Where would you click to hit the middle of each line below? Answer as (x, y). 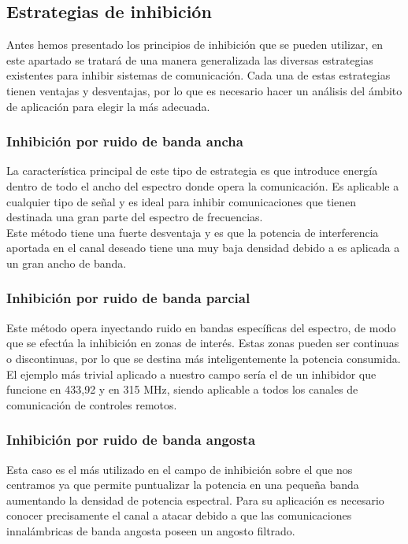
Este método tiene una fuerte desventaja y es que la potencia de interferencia (193, 232)
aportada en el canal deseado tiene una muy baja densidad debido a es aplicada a (203, 248)
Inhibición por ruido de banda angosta (131, 440)
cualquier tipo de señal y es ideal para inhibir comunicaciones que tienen (182, 201)
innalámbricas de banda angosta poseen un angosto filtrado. (151, 530)
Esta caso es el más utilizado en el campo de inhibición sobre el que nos (180, 469)
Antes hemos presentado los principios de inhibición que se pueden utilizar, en (195, 44)
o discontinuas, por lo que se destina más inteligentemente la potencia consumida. (204, 358)
